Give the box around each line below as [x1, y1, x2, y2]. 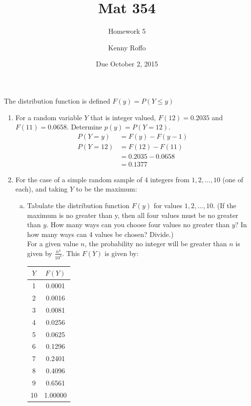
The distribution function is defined [4, 95, 110, 106]
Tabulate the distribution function [27, 200, 129, 210]
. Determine [66, 122, 103, 132]
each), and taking [15, 184, 68, 194]
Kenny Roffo [108, 42, 146, 52]
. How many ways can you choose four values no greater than [46, 219, 230, 230]
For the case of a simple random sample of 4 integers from [15, 174, 189, 184]
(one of [222, 174, 244, 184]
